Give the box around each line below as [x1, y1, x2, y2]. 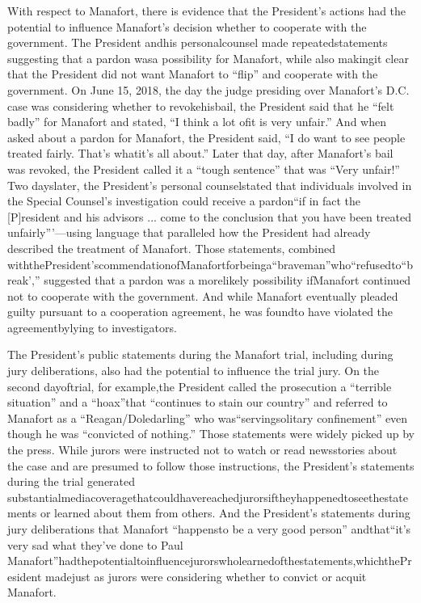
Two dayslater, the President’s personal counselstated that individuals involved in [7, 176, 412, 193]
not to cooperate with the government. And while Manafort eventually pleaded [7, 287, 398, 304]
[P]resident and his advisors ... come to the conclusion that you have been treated [7, 208, 412, 225]
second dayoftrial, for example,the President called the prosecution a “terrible [7, 377, 392, 394]
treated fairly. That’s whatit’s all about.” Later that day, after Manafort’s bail [7, 145, 394, 162]
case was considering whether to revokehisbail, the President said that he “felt [7, 97, 394, 114]
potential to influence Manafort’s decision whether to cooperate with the [7, 18, 367, 35]
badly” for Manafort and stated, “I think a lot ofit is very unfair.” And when [7, 113, 386, 130]
